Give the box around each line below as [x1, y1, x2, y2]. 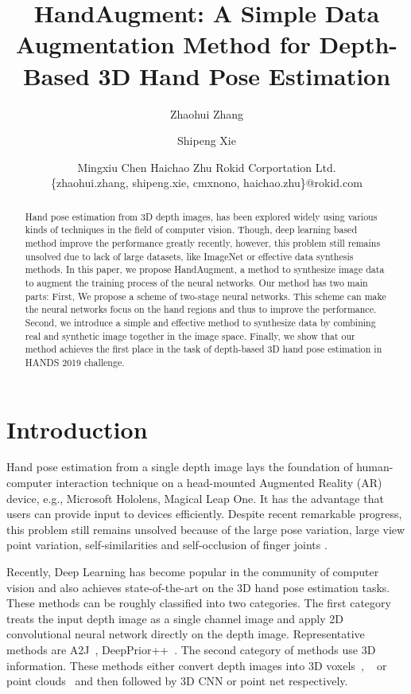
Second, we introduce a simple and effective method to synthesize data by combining [25, 315, 376, 329]
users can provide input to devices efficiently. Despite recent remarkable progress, [6, 505, 402, 522]
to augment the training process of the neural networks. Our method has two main [25, 275, 368, 289]
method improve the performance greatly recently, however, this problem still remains [25, 236, 381, 249]
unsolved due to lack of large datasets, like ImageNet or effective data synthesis [25, 249, 354, 263]
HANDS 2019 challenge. [25, 355, 125, 368]
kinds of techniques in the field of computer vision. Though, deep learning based [25, 223, 357, 236]
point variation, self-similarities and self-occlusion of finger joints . [6, 536, 328, 553]
